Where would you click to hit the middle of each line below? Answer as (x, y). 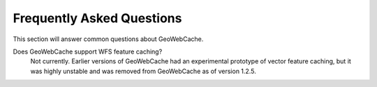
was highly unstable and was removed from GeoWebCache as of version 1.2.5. (143, 71)
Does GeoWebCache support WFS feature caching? (88, 52)
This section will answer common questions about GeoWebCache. (108, 39)
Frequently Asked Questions (97, 18)
